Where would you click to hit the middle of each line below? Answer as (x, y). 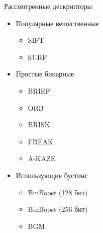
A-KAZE (42, 158)
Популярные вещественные (57, 23)
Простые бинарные (45, 74)
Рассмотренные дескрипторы (48, 6)
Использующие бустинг (52, 175)
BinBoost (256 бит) (58, 209)
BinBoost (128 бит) (58, 192)
